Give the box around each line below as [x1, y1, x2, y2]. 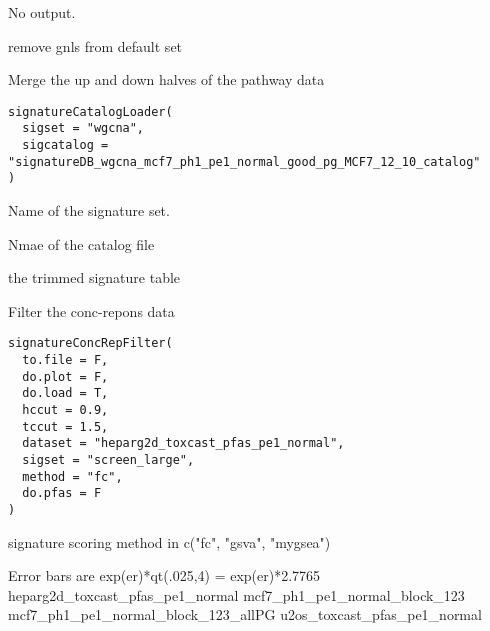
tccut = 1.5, [22, 419, 109, 434]
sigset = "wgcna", [22, 121, 145, 136]
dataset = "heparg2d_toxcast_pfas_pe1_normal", [22, 436, 345, 451]
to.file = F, [22, 353, 109, 368]
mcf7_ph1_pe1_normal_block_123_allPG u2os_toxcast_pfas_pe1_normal [8, 604, 482, 625]
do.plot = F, [22, 369, 109, 384]
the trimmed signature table [8, 267, 181, 288]
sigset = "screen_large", [22, 453, 195, 468]
